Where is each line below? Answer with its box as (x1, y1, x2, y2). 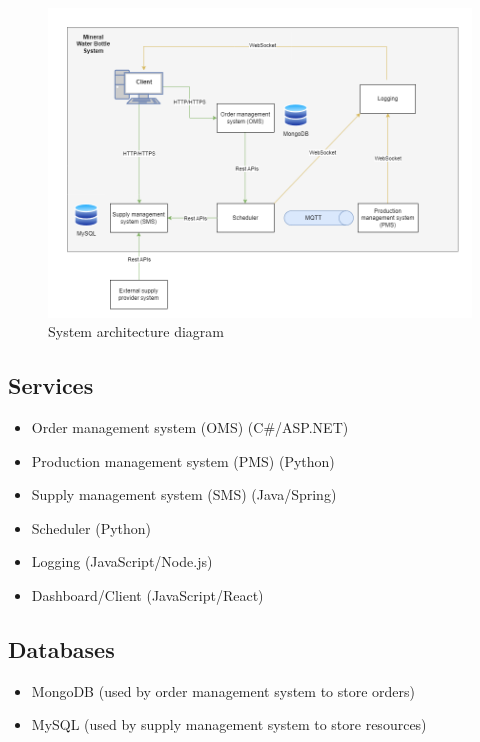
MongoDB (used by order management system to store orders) (31, 680, 416, 701)
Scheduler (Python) (31, 517, 152, 538)
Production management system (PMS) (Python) (31, 450, 335, 471)
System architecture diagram (48, 321, 224, 342)
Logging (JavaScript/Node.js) (31, 551, 213, 572)
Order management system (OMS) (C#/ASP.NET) (31, 417, 349, 438)
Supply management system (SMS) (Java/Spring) (31, 484, 337, 505)
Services (8, 370, 94, 401)
